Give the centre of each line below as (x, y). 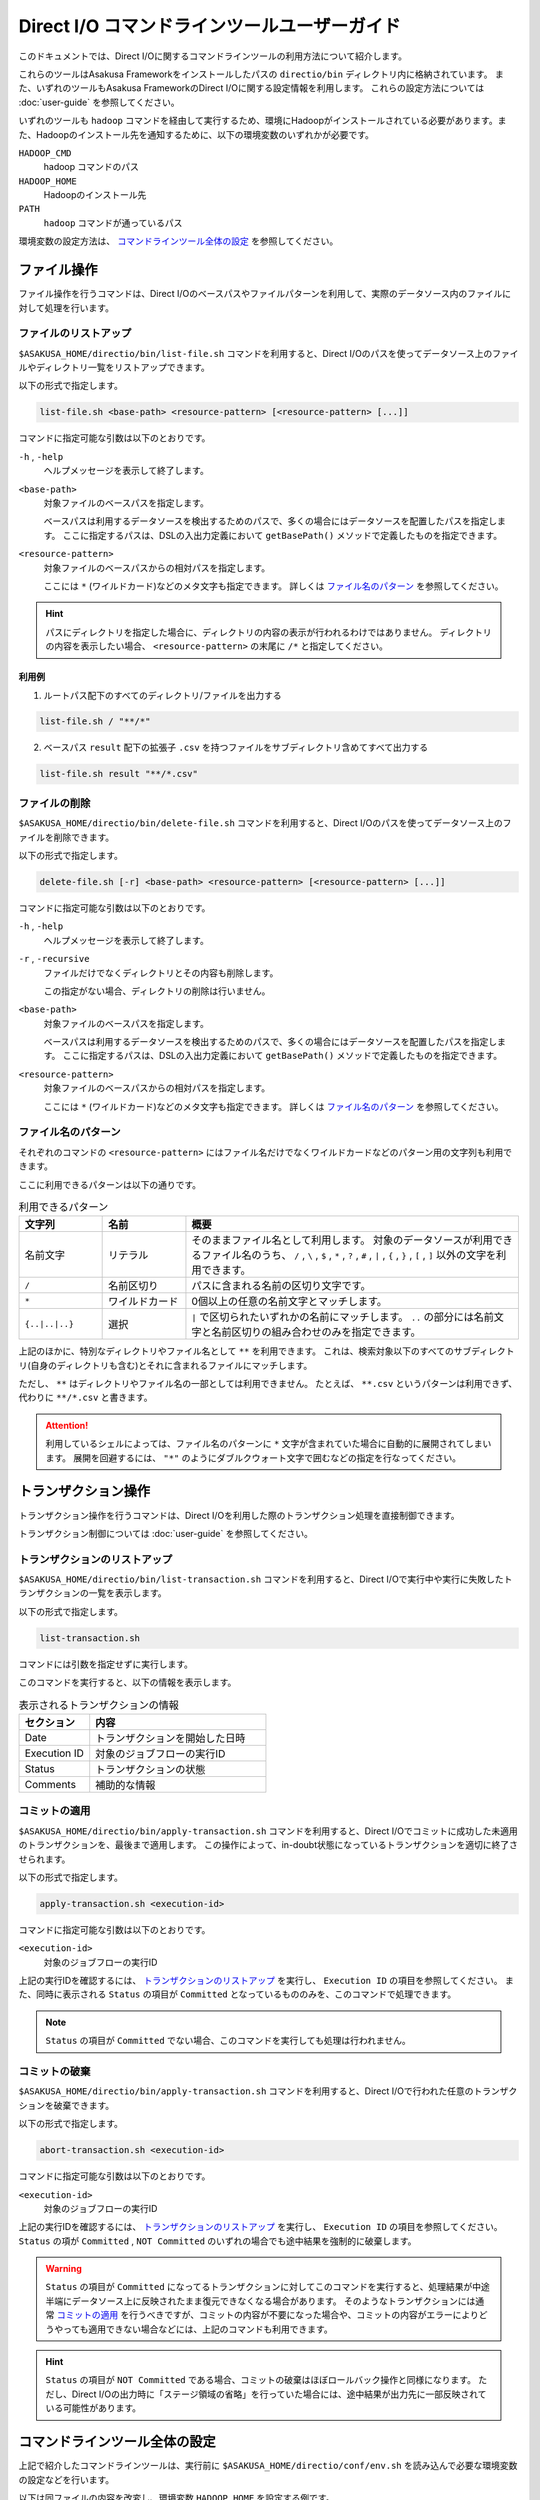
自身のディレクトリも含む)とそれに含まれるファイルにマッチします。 (171, 1365)
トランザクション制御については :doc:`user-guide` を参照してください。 (166, 1533)
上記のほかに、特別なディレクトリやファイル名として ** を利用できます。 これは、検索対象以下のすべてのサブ (245, 1351)
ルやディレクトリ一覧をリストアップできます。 (114, 367)
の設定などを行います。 (66, 2479)
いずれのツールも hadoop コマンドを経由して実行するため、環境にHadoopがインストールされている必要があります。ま (262, 121)
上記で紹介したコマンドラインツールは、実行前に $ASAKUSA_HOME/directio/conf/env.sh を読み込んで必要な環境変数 (268, 2466)
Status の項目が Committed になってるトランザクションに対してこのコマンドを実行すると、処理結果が (259, 2287)
